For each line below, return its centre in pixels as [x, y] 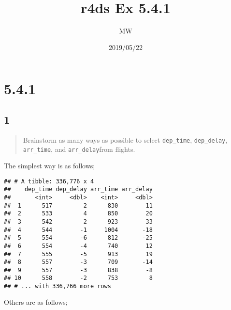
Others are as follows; [36, 302]
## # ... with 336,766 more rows [58, 286]
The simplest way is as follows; [50, 166]
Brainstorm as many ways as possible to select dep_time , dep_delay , [125, 139]
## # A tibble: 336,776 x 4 [49, 181]
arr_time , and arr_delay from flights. [79, 149]
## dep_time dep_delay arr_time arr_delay [78, 189]
